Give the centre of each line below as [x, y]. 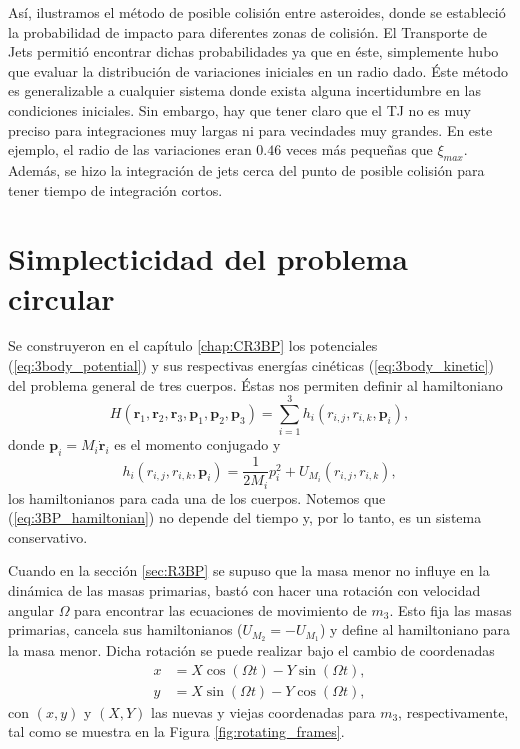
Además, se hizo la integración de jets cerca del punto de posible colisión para [246, 169]
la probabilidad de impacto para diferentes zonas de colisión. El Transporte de [248, 31]
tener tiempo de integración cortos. [115, 189]
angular [31, 609]
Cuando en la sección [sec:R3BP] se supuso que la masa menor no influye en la [249, 570]
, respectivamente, [453, 711]
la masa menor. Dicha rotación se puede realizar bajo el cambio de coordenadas [251, 650]
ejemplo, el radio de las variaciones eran [130, 149]
